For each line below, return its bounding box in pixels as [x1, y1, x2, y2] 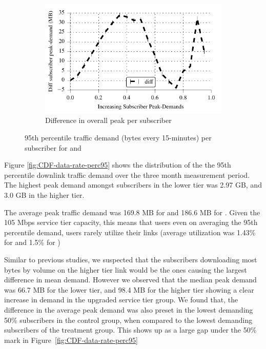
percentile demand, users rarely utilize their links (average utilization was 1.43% [4, 227, 256, 237]
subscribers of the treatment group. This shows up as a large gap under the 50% [4, 324, 257, 335]
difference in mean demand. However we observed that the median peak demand [4, 274, 257, 285]
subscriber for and [25, 142, 81, 153]
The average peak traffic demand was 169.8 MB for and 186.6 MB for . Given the [4, 207, 260, 217]
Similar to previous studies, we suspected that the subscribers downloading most [4, 254, 257, 264]
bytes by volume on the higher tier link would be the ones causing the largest [4, 264, 247, 275]
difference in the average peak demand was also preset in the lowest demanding [4, 304, 253, 315]
